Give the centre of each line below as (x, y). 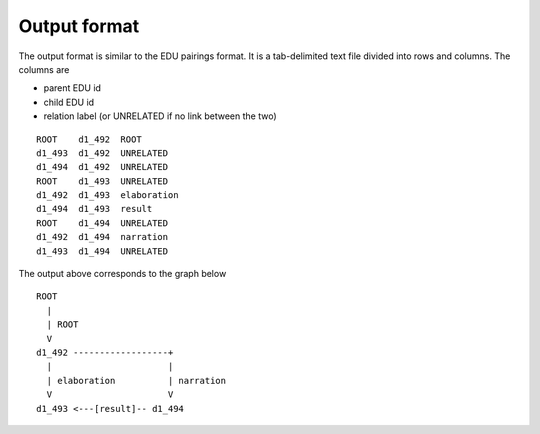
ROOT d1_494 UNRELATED (102, 223)
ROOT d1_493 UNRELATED (102, 181)
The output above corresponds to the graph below (122, 274)
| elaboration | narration (136, 380)
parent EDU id (72, 88)
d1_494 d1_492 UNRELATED (102, 167)
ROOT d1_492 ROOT (89, 139)
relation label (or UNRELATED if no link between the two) (160, 116)
